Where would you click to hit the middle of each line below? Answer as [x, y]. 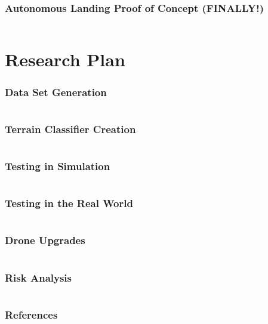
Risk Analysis [38, 277]
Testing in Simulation [58, 166]
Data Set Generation [56, 92]
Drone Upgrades [45, 240]
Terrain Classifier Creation [70, 129]
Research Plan [65, 59]
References [31, 314]
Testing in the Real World [69, 203]
